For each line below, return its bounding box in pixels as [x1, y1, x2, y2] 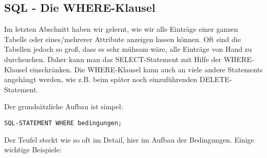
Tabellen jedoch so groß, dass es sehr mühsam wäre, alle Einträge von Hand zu [4, 44, 252, 54]
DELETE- [199, 74, 232, 85]
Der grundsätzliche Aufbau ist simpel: [4, 101, 123, 112]
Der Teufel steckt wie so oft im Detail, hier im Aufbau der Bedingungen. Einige [4, 134, 254, 145]
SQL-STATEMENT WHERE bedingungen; [4, 119, 122, 127]
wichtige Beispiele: [4, 144, 62, 155]
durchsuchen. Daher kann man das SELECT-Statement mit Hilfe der [4, 53, 222, 64]
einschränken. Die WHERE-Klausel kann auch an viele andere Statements [29, 64, 263, 74]
